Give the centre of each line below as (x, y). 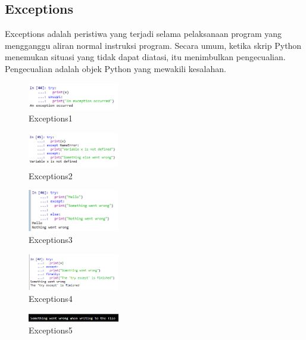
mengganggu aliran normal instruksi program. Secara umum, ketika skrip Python (153, 45)
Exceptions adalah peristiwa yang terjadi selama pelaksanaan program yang (143, 34)
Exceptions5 (51, 330)
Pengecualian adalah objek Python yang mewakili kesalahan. (115, 68)
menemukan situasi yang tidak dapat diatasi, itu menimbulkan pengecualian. (145, 57)
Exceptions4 (51, 298)
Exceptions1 (51, 118)
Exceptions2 (51, 175)
